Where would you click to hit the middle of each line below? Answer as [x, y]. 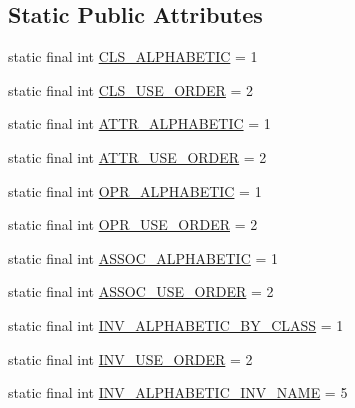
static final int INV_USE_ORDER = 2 [130, 358]
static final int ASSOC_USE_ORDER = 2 [141, 291]
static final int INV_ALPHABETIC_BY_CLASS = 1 [176, 324]
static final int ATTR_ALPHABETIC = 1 [139, 123]
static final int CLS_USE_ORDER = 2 [131, 89]
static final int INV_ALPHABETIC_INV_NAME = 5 [178, 392]
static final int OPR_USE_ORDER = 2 [133, 224]
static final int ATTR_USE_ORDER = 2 [137, 156]
